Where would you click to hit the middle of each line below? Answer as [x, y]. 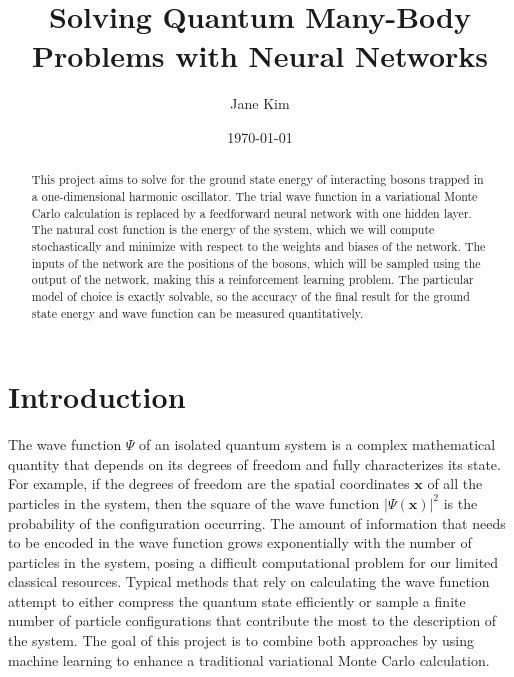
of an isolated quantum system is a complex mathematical [317, 444]
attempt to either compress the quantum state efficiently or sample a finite [237, 600]
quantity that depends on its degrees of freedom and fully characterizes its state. [254, 463]
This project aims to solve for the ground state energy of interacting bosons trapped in [257, 179]
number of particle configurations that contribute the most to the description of [252, 620]
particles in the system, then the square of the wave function [194, 502]
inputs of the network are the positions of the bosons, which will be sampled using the [256, 262]
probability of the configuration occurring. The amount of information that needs [257, 522]
